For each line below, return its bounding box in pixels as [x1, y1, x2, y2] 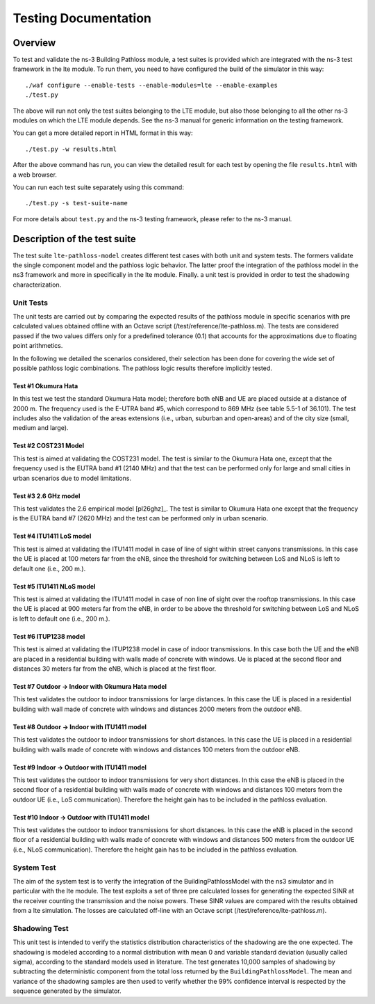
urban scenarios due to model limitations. [12, 474, 132, 482]
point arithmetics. [12, 342, 63, 350]
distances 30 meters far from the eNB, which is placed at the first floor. [12, 664, 217, 673]
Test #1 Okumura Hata [12, 381, 78, 390]
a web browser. [12, 170, 57, 179]
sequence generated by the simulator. [12, 987, 122, 995]
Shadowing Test [12, 923, 69, 933]
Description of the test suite [12, 233, 137, 245]
